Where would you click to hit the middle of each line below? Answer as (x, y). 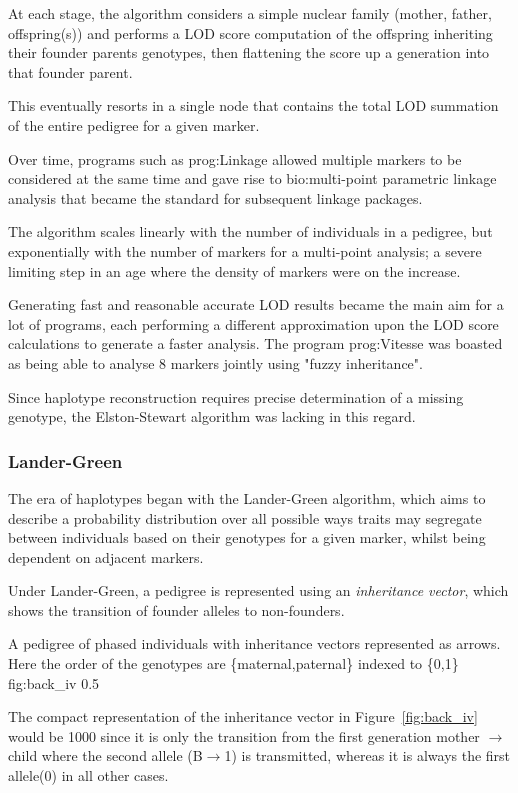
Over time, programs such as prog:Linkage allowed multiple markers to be (235, 158)
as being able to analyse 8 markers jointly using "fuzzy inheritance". (215, 362)
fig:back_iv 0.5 (54, 682)
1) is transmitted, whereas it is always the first (367, 755)
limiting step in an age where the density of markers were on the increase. (234, 270)
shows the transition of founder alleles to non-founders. (176, 609)
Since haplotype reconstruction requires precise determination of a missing (236, 396)
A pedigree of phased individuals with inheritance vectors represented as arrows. (254, 643)
